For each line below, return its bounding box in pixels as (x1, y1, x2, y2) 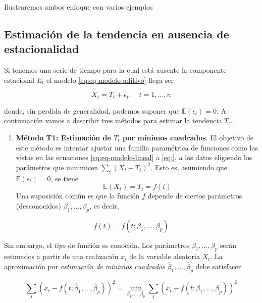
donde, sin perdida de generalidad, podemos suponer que (4, 105, 180, 116)
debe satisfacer (195, 261, 241, 272)
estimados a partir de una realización (4, 251, 119, 262)
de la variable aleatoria (129, 251, 200, 262)
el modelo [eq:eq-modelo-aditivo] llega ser (46, 74, 174, 85)
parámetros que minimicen (16, 162, 98, 172)
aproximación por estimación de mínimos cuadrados (4, 261, 165, 272)
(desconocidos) (16, 200, 62, 211)
